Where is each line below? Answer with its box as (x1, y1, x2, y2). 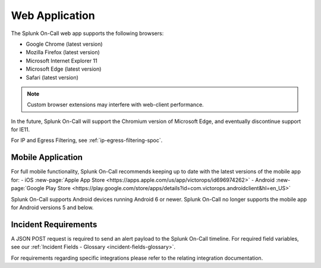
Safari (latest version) (26, 74, 78, 81)
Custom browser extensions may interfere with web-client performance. (27, 101, 204, 108)
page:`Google (11, 185, 45, 192)
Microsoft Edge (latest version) (26, 65, 102, 72)
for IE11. (11, 126, 30, 133)
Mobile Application (11, 152, 83, 163)
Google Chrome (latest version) (26, 40, 103, 48)
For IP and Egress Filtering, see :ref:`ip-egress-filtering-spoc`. (11, 137, 163, 144)
